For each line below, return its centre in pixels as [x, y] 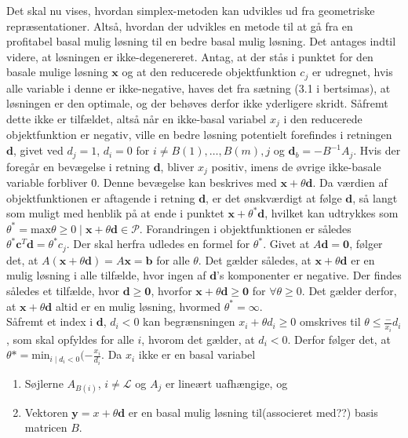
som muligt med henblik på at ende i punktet [115, 213]
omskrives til [330, 321]
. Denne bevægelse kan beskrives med [187, 182]
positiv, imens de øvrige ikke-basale [296, 166]
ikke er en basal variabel [197, 354]
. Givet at [286, 244]
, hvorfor [171, 290]
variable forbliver [47, 182]
